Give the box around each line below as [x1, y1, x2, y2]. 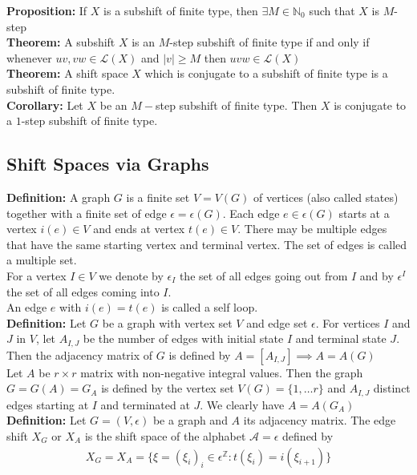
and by [359, 267, 394, 284]
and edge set [246, 314, 308, 331]
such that [309, 2, 355, 18]
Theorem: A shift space [6, 65, 128, 82]
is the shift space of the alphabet [84, 427, 246, 444]
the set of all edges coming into [6, 283, 160, 300]
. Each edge [222, 204, 280, 221]
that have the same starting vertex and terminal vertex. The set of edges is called [6, 235, 407, 252]
